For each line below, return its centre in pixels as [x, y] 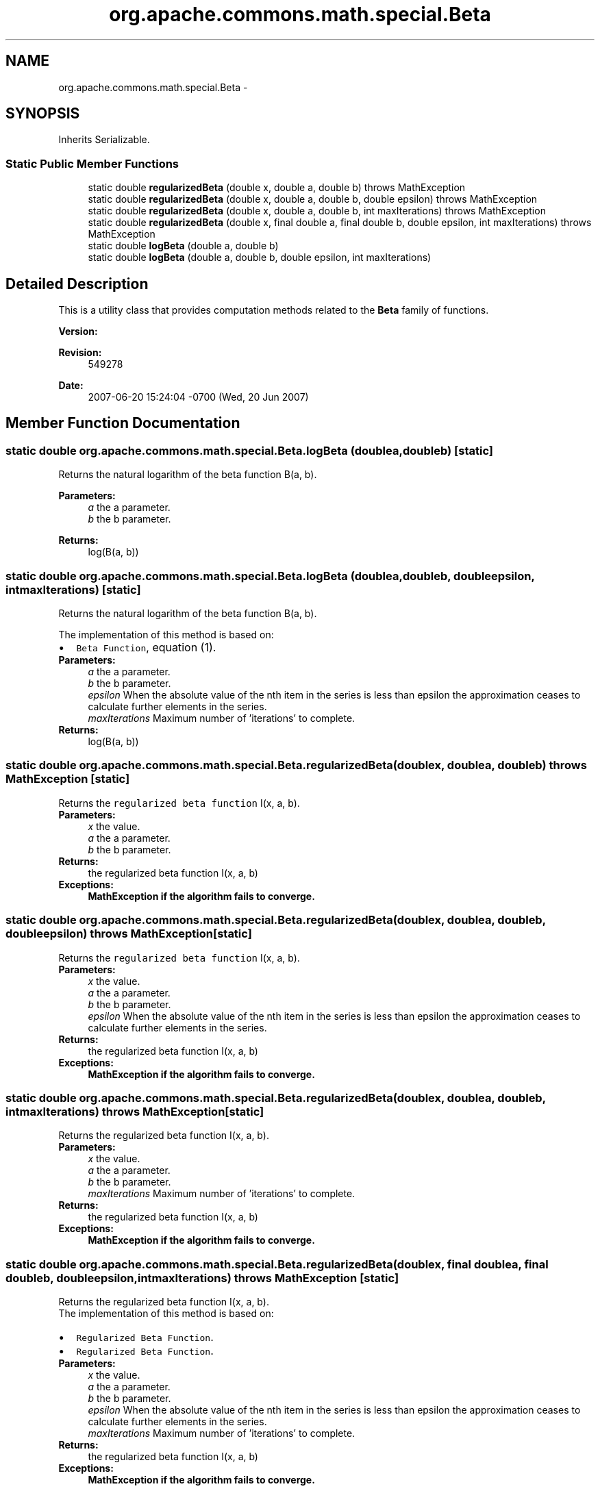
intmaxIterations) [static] [73, 589]
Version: [78, 331]
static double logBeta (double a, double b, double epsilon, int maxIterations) [260, 258]
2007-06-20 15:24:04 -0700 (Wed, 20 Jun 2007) [198, 397]
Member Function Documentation [123, 423]
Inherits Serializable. [104, 140]
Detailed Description [77, 284]
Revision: [80, 353]
